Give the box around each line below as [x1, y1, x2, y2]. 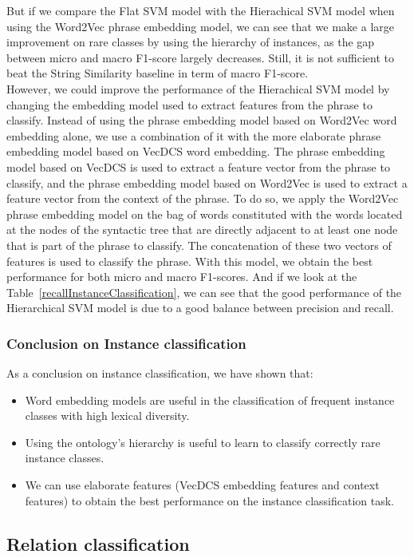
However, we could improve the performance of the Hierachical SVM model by [6, 80, 390, 97]
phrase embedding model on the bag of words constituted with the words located [6, 205, 403, 222]
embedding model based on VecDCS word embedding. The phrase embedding [6, 143, 385, 160]
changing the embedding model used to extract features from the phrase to [6, 96, 373, 113]
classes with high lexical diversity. [25, 407, 190, 424]
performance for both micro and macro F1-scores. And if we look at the [6, 268, 357, 285]
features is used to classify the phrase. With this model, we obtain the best [6, 252, 373, 269]
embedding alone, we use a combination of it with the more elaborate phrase [6, 127, 381, 144]
